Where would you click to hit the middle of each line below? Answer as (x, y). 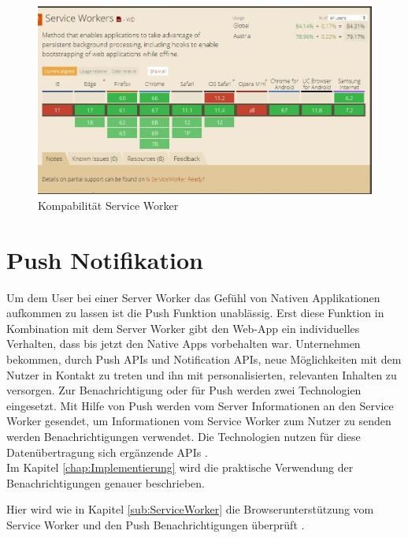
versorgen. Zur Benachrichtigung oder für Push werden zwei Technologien (184, 390)
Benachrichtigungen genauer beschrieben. (106, 482)
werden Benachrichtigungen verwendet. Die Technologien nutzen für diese (184, 437)
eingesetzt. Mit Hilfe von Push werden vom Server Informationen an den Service (200, 405)
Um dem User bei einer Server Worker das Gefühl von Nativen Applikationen (193, 297)
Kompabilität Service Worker (108, 205)
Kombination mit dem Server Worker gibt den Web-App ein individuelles (183, 328)
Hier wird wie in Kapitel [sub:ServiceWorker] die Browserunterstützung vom (190, 509)
